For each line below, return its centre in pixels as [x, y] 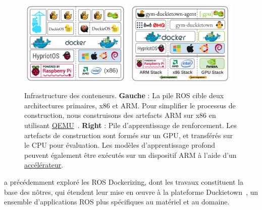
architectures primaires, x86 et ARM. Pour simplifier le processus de [130, 105]
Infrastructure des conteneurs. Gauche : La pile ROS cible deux [124, 95]
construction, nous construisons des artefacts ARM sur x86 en [120, 115]
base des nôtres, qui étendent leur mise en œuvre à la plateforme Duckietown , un [131, 192]
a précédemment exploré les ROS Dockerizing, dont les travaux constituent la [124, 181]
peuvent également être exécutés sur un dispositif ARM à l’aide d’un [130, 155]
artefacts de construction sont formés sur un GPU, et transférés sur [128, 135]
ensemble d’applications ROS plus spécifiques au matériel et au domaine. [117, 202]
